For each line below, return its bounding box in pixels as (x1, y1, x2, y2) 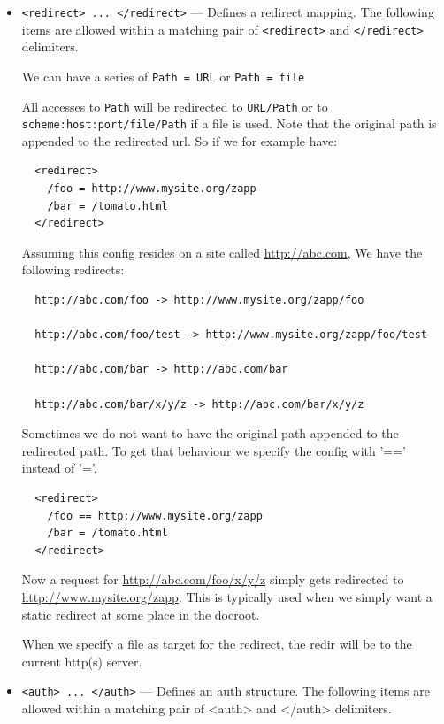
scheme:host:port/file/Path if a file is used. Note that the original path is (21, 114, 437, 133)
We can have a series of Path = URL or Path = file (21, 66, 305, 85)
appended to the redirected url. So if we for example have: (21, 131, 338, 150)
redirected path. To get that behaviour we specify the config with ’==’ (21, 441, 407, 459)
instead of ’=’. (21, 458, 97, 477)
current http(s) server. (21, 651, 142, 670)
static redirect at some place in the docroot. (21, 605, 260, 623)
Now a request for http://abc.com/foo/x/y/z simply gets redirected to (21, 570, 404, 589)
